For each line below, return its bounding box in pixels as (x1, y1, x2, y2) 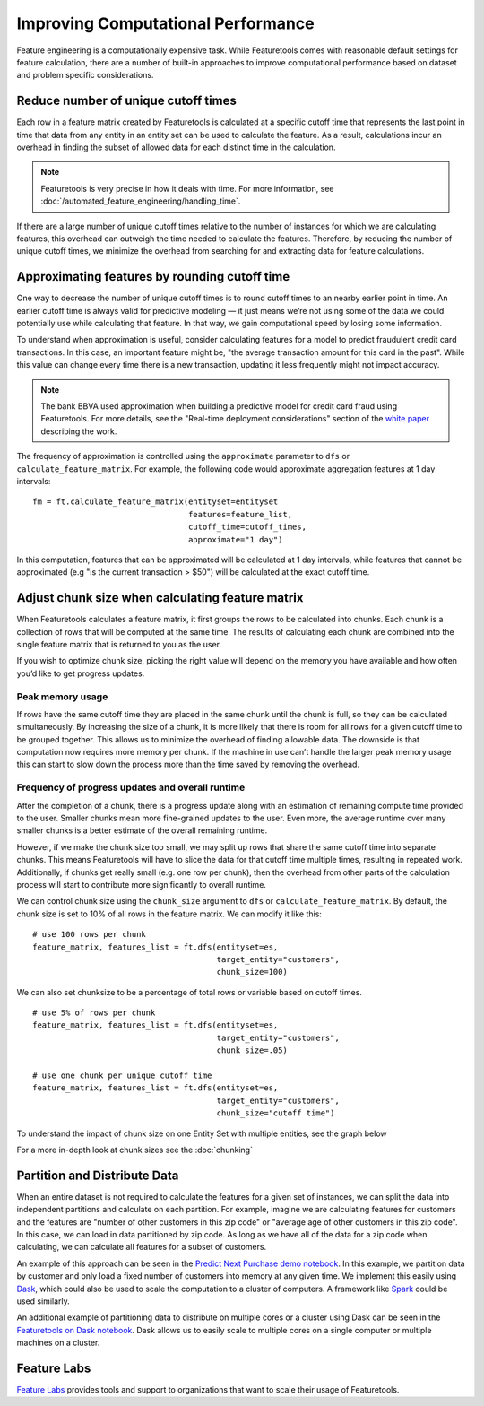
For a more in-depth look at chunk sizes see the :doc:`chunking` (16, 1144, 253, 1155)
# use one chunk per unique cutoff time (32, 1071, 212, 1081)
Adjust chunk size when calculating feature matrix (16, 590, 304, 605)
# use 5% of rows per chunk (32, 1008, 156, 1018)
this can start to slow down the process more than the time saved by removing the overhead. (16, 759, 360, 770)
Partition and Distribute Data (16, 1167, 179, 1183)
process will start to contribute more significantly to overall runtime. (16, 879, 266, 890)
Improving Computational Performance (16, 13, 315, 33)
